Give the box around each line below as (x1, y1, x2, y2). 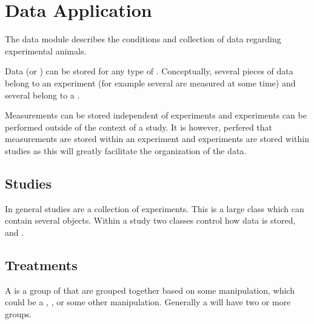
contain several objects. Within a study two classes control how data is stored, (5, 214, 296, 227)
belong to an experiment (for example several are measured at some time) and (5, 76, 296, 89)
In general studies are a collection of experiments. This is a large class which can (5, 202, 304, 215)
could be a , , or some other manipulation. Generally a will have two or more (5, 296, 291, 308)
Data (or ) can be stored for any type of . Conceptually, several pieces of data (5, 65, 293, 77)
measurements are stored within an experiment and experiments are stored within (5, 132, 309, 145)
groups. (5, 307, 32, 320)
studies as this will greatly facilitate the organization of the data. (5, 144, 247, 157)
